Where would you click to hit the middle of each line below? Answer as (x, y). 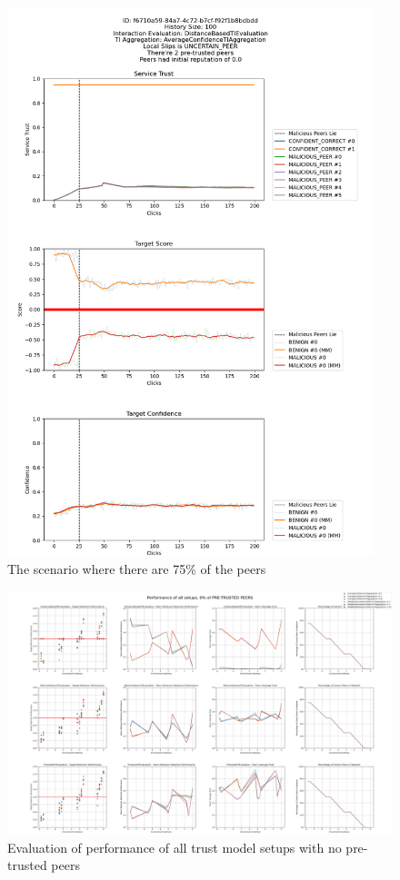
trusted (27, 865)
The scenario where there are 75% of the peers (137, 569)
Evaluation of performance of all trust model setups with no (175, 847)
